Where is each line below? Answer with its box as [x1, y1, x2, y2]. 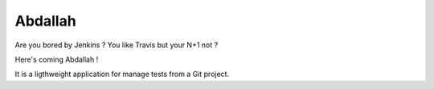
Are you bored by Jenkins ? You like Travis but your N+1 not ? [14, 40, 219, 50]
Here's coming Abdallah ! [14, 55, 99, 64]
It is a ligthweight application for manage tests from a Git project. [14, 69, 229, 79]
